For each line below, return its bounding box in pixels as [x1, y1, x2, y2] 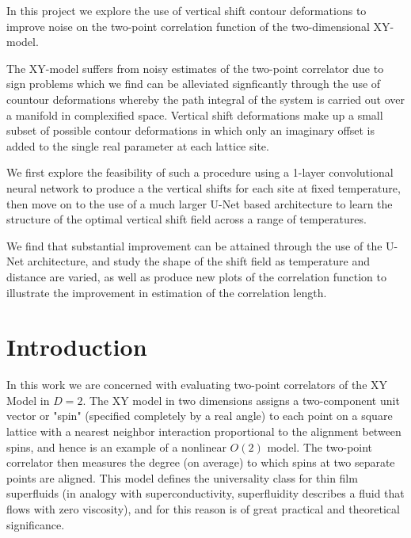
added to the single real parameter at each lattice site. [6, 137, 269, 154]
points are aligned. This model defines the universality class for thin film [6, 469, 358, 486]
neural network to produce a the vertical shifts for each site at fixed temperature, [6, 179, 401, 196]
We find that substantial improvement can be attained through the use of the [6, 237, 382, 254]
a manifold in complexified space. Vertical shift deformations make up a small [6, 106, 383, 123]
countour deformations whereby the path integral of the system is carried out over [6, 90, 405, 107]
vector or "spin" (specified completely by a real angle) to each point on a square [6, 407, 393, 424]
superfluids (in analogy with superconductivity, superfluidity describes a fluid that [6, 485, 405, 502]
